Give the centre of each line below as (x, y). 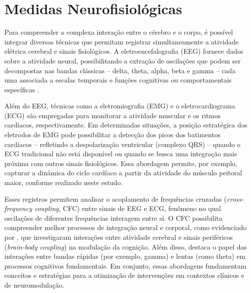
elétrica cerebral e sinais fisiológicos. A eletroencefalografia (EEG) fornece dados (124, 51)
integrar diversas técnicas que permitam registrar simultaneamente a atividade (122, 41)
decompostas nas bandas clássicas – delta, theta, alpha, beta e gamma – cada (120, 70)
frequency (18, 208)
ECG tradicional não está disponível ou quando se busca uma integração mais (121, 154)
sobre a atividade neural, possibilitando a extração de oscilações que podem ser (123, 60)
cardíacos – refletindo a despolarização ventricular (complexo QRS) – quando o (123, 144)
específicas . (22, 89)
